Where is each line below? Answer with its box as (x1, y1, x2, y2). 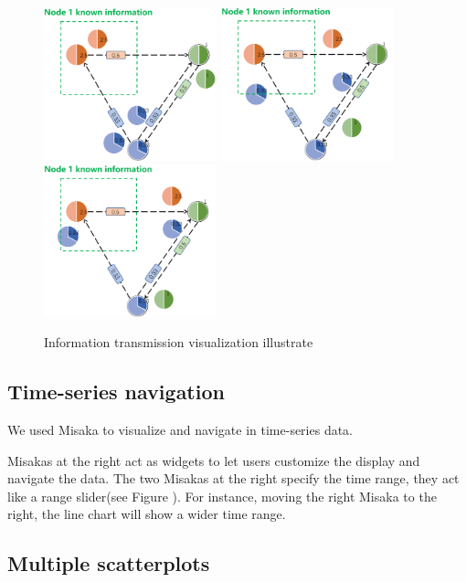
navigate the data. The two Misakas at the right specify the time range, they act (7, 469, 460, 488)
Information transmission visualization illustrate (44, 333, 313, 352)
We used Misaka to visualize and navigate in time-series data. (7, 419, 354, 439)
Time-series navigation (7, 377, 225, 406)
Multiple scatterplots (7, 549, 210, 577)
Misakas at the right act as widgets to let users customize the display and (7, 450, 420, 470)
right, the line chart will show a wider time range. (7, 504, 286, 524)
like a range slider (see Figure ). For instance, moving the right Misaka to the (7, 486, 437, 505)
